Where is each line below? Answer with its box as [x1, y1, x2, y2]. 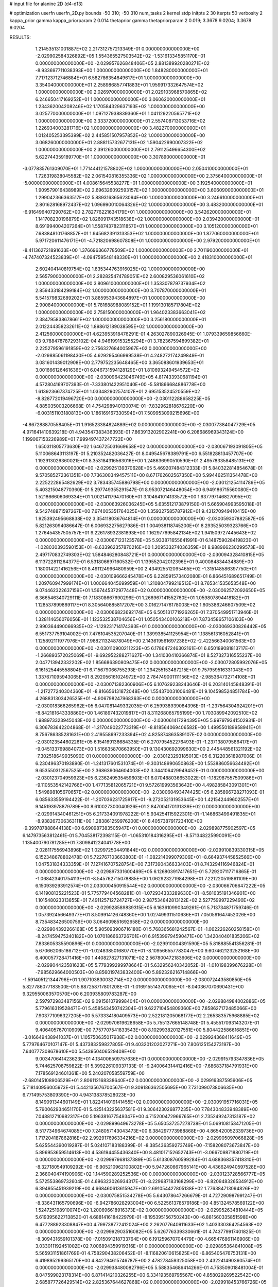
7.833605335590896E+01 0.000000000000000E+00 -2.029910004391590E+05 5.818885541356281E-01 [35, 940, 262, 947]
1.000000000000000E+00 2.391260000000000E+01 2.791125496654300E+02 [35, 147, 206, 153]
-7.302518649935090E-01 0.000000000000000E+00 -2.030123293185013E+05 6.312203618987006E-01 [35, 753, 262, 759]
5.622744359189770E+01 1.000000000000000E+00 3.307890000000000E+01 [35, 153, 205, 160]
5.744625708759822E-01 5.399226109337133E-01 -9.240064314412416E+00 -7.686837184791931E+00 [35, 1063, 258, 1069]
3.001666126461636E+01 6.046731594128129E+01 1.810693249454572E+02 [35, 367, 199, 373]
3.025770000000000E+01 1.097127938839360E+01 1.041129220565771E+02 [35, 111, 201, 117]
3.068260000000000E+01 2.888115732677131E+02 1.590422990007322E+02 [35, 140, 203, 146]
